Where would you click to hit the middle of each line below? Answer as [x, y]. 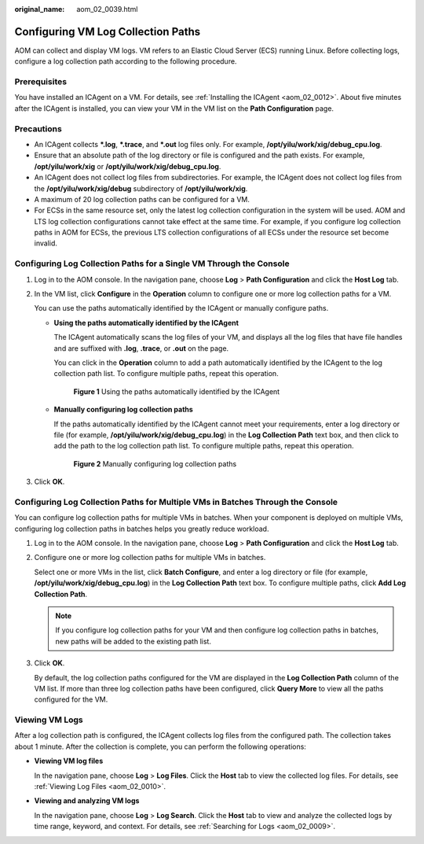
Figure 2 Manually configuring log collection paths [155, 463]
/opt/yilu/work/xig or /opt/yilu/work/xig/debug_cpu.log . [128, 166]
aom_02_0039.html [107, 9]
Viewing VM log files [69, 761]
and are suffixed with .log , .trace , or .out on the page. [141, 348]
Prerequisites [40, 82]
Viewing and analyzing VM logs [87, 801]
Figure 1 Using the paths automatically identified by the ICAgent [177, 391]
